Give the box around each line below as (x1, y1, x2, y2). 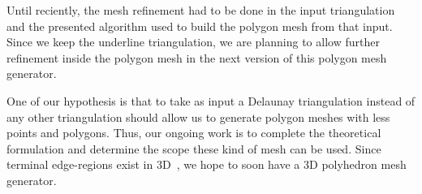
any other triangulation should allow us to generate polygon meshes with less (6, 108, 390, 125)
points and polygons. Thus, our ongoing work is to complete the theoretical (6, 124, 381, 141)
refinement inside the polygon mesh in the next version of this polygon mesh (6, 49, 387, 66)
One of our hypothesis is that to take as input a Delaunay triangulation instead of (6, 92, 416, 109)
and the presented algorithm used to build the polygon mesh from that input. (6, 17, 393, 34)
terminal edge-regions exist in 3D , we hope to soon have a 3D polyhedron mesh (6, 156, 407, 173)
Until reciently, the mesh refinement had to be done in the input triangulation (6, 2, 395, 18)
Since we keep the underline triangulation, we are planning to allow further (6, 33, 380, 50)
